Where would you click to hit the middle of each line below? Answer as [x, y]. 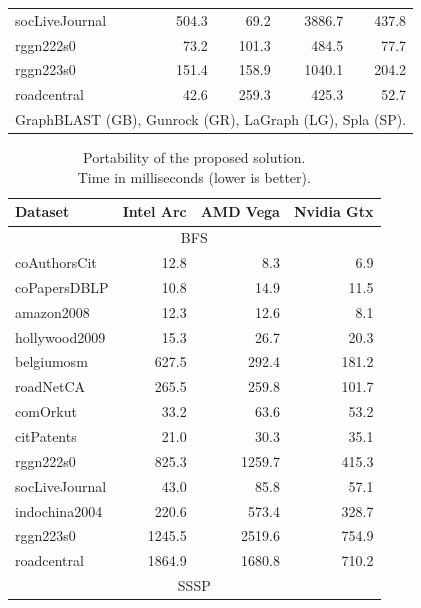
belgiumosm [51, 361]
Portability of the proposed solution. [194, 157]
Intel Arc [154, 211]
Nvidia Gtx [333, 211]
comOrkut [46, 411]
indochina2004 [59, 510]
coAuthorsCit [56, 262]
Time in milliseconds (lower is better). [194, 176]
